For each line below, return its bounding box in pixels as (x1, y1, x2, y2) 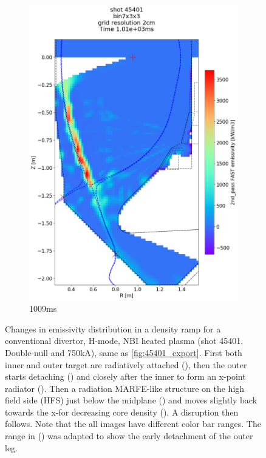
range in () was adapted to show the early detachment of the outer (5, 429, 253, 442)
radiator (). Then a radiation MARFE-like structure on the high (5, 382, 245, 394)
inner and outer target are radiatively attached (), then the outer (5, 358, 247, 371)
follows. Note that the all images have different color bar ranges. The (5, 417, 261, 430)
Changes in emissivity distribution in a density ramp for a (5, 322, 221, 335)
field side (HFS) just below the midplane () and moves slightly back (5, 394, 257, 406)
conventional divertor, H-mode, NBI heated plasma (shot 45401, (5, 334, 244, 347)
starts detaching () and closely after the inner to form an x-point (5, 370, 246, 383)
